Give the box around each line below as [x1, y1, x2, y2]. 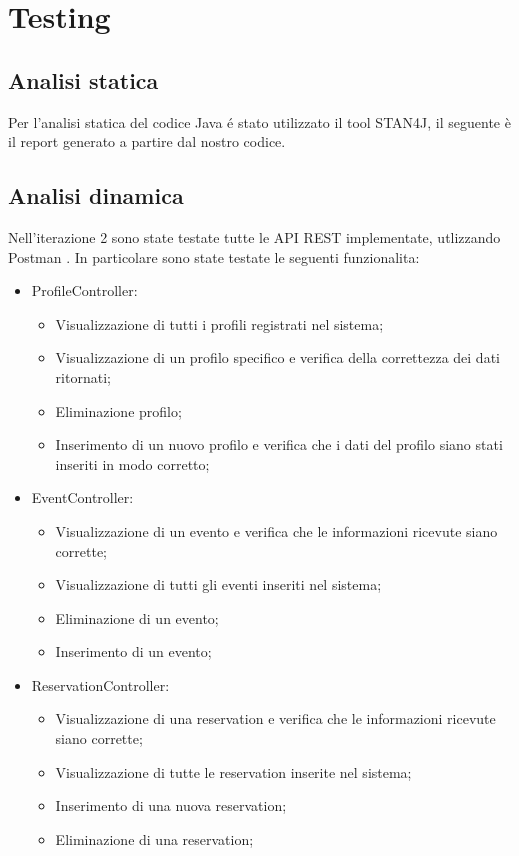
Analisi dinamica [8, 180, 184, 211]
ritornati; [55, 366, 111, 387]
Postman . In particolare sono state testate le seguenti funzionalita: [8, 246, 420, 267]
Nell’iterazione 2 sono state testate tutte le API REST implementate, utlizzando [8, 226, 501, 247]
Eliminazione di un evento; [55, 607, 219, 628]
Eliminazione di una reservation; [55, 828, 254, 849]
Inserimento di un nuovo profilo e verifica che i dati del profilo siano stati [55, 434, 503, 455]
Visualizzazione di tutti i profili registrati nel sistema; [55, 313, 384, 334]
